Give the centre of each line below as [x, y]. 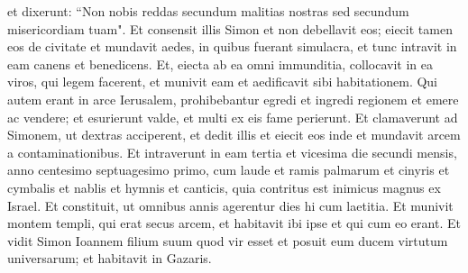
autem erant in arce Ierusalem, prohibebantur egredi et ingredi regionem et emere [233, 99]
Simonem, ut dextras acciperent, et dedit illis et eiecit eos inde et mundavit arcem [234, 135]
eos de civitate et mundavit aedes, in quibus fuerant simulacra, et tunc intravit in [232, 46]
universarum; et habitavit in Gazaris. [110, 258]
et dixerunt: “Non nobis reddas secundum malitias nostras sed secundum [208, 11]
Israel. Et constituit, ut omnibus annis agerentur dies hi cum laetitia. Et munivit [230, 205]
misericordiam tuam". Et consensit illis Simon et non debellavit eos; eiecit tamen [230, 28]
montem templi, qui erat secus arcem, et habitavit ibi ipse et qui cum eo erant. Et [234, 223]
